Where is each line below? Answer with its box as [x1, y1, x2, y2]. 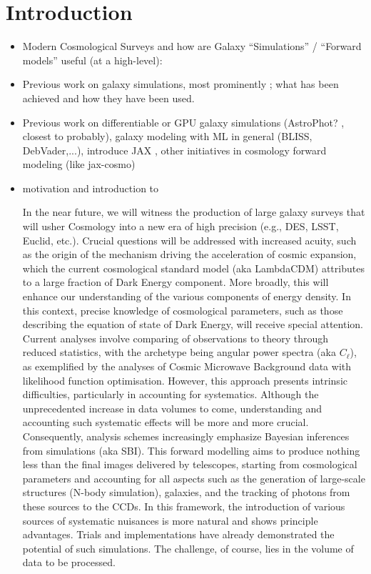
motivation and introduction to [22, 180, 159, 195]
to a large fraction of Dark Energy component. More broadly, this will [22, 274, 329, 290]
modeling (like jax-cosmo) [22, 157, 136, 172]
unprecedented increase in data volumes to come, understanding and [22, 400, 322, 415]
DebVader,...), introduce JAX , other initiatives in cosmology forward [22, 142, 327, 157]
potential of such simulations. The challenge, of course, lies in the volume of [22, 540, 354, 555]
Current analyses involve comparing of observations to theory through [22, 330, 329, 345]
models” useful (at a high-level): [22, 52, 163, 67]
